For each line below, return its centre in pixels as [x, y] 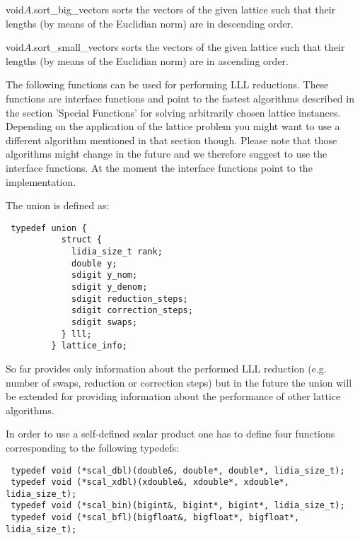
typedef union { [49, 228]
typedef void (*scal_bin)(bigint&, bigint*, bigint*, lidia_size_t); [178, 506]
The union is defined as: [58, 205]
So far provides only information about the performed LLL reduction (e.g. [166, 368]
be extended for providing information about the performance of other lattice [173, 396]
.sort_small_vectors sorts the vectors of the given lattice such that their [188, 47]
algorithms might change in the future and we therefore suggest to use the [167, 154]
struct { [82, 240]
